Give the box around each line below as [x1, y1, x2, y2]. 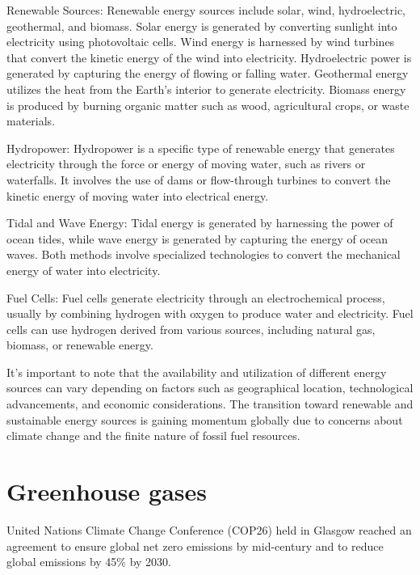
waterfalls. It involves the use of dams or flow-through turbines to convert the [6, 171, 391, 188]
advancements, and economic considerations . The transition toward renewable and [6, 395, 414, 412]
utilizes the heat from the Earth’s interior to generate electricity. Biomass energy [6, 80, 406, 97]
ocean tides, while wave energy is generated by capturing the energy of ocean [6, 230, 388, 247]
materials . [6, 112, 56, 129]
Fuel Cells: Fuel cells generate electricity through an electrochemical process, [6, 289, 385, 306]
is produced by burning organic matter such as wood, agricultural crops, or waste [6, 96, 409, 113]
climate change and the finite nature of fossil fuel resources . [6, 427, 300, 444]
